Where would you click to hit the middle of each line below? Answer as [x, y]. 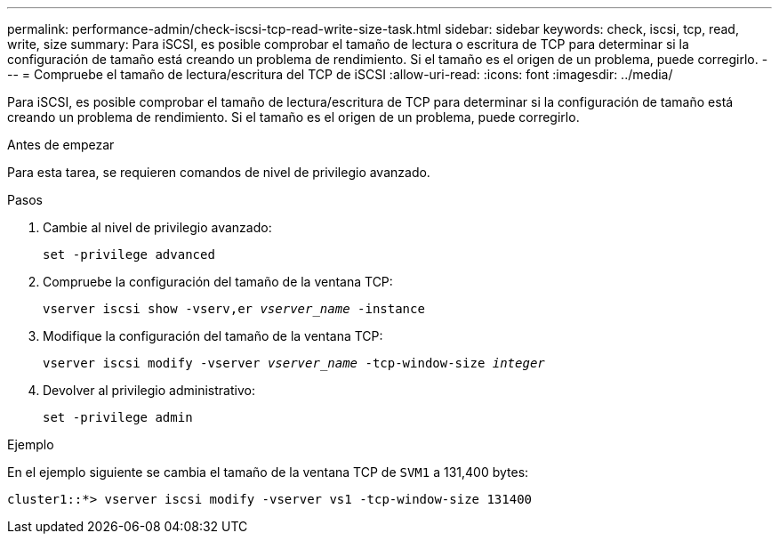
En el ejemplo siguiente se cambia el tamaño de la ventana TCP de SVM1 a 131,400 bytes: [268, 472]
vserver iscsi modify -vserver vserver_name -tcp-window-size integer [294, 363]
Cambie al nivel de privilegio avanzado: [157, 227]
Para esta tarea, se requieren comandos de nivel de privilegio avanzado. [219, 172]
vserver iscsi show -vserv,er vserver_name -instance [234, 309]
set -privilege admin [118, 417]
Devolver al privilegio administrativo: [149, 390]
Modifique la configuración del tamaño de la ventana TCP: [213, 336]
